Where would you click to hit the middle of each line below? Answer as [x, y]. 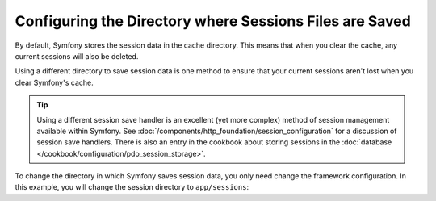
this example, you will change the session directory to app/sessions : [132, 187]
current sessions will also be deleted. [77, 56]
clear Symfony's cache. [54, 82]
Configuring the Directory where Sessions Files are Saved [213, 21]
